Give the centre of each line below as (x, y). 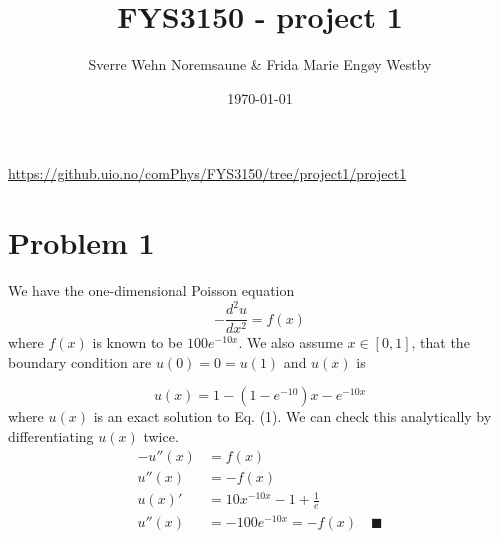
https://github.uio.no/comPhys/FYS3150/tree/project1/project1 (207, 173)
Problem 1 (81, 242)
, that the (440, 342)
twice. (161, 435)
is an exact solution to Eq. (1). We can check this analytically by (292, 416)
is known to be (137, 342)
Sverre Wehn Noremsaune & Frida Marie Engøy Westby (260, 64)
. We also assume (290, 342)
